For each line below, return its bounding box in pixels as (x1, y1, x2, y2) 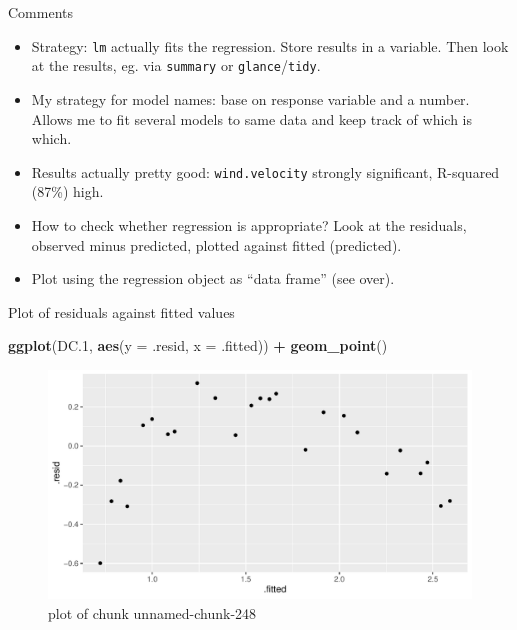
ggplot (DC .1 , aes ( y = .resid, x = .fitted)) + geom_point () (8, 335, 388, 356)
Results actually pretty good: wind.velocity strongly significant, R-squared (31, 161, 500, 182)
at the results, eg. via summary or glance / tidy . (31, 55, 321, 76)
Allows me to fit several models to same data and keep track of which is (31, 108, 473, 129)
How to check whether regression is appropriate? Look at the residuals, (31, 214, 467, 235)
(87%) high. (31, 181, 104, 202)
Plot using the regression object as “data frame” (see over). (31, 268, 395, 289)
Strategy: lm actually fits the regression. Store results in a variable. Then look (31, 35, 509, 56)
